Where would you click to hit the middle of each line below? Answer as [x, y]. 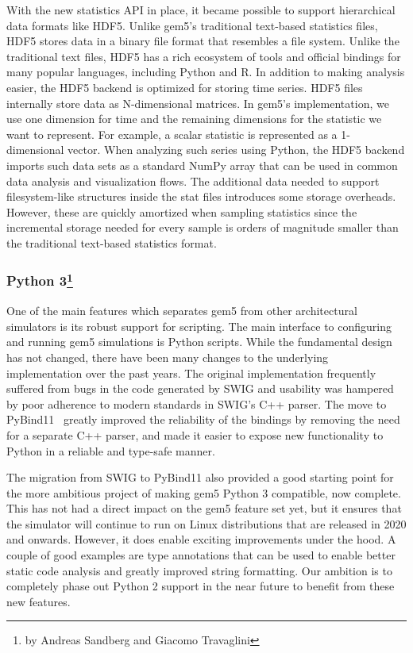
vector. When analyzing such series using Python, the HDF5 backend [236, 150]
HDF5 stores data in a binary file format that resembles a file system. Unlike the [203, 41]
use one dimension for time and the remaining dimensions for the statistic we [194, 119]
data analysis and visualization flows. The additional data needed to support [193, 181]
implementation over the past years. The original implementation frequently [191, 373]
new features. [39, 601]
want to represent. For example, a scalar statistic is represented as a [172, 134]
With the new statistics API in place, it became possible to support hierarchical [201, 10]
